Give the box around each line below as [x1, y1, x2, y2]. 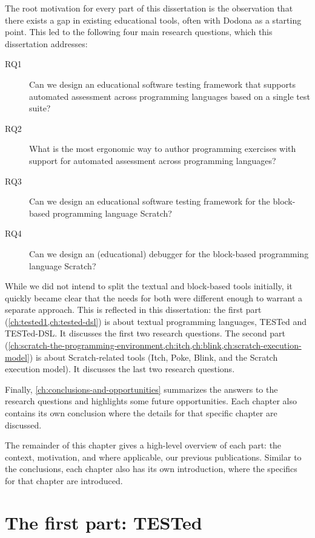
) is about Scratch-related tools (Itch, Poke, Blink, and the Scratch [29, 350, 278, 363]
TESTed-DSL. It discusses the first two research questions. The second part [5, 327, 285, 340]
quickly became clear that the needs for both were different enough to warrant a [5, 291, 303, 304]
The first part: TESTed [5, 510, 202, 534]
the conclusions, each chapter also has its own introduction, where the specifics [5, 462, 297, 475]
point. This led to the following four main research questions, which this [5, 25, 273, 38]
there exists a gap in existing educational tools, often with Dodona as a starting [5, 13, 302, 26]
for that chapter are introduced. [5, 474, 123, 487]
